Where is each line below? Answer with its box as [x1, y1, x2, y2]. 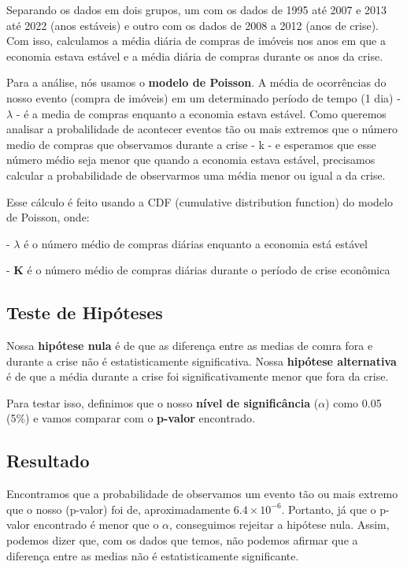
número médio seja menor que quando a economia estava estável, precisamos [6, 151, 376, 168]
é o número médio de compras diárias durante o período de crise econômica [27, 262, 390, 278]
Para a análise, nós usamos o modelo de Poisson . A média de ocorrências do [6, 74, 387, 91]
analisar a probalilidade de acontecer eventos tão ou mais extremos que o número [6, 121, 398, 137]
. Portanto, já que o [281, 500, 376, 517]
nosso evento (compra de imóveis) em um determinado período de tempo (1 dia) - [6, 89, 401, 106]
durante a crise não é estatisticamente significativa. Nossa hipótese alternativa [6, 352, 397, 369]
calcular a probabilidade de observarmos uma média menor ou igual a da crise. [6, 166, 386, 183]
